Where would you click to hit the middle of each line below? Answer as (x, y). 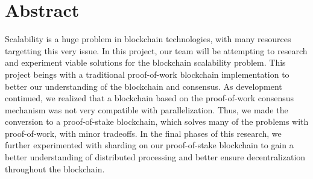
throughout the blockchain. (55, 168)
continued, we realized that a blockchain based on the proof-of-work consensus (150, 98)
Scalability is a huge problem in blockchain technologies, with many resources (148, 39)
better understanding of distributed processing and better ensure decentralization (155, 157)
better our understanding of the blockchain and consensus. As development (144, 86)
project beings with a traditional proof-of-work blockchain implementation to (147, 74)
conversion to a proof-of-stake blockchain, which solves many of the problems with (157, 121)
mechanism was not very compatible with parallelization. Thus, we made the (147, 109)
